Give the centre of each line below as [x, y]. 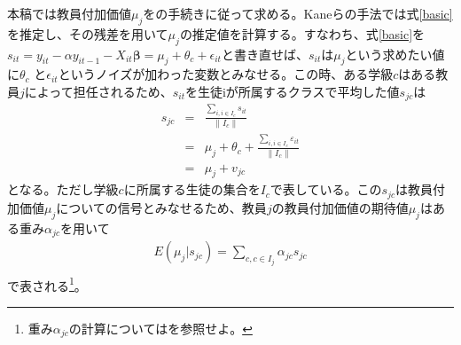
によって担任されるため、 [98, 91]
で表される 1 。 [47, 284]
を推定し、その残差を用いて [88, 33]
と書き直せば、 [265, 54]
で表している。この [326, 189]
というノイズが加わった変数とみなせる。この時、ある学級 [226, 74]
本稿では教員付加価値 [69, 13]
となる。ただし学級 [63, 189]
